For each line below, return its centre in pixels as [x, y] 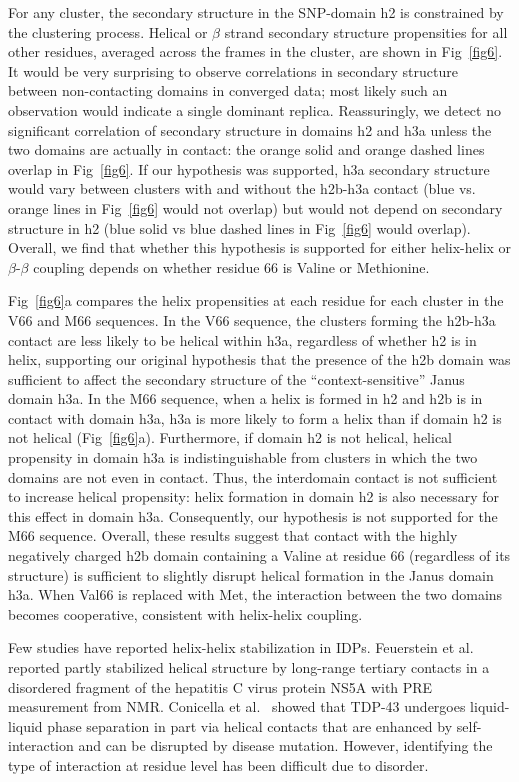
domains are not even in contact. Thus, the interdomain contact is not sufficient [253, 476]
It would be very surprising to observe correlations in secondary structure [233, 70]
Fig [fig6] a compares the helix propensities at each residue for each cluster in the [256, 300]
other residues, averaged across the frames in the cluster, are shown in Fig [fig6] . [255, 51]
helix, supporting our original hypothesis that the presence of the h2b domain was [259, 359]
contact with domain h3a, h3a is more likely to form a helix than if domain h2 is [255, 417]
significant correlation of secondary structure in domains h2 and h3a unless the [250, 129]
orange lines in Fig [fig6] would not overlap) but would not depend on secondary [255, 207]
